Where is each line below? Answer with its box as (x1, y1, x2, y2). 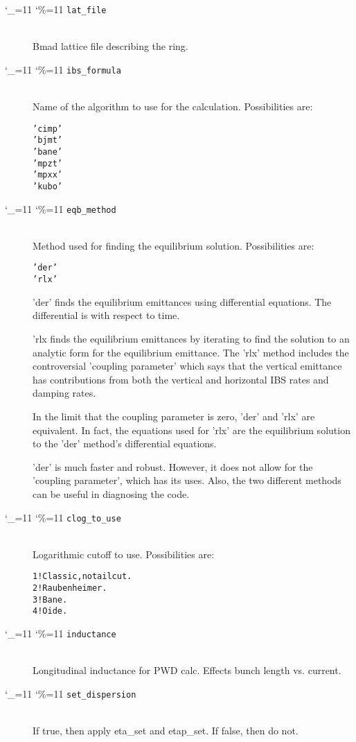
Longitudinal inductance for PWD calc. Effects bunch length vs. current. (33, 663, 341, 678)
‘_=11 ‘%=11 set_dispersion (5, 686, 136, 700)
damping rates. (33, 386, 96, 400)
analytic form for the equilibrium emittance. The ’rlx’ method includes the (33, 345, 349, 359)
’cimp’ (33, 123, 62, 134)
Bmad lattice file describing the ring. (33, 39, 188, 53)
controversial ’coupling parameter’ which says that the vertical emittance (33, 359, 342, 373)
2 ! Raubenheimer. (33, 583, 107, 593)
